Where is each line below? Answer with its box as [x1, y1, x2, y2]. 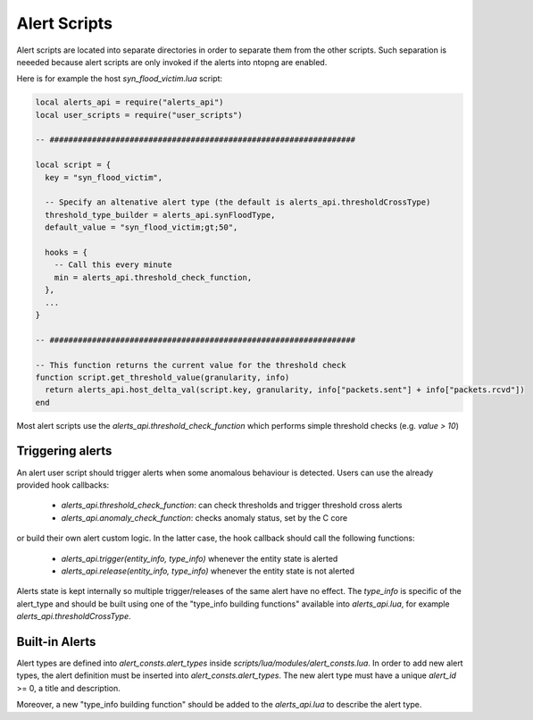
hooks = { [45, 247, 88, 257]
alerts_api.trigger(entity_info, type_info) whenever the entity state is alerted [61, 553, 338, 564]
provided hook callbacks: [16, 479, 110, 490]
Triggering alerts [16, 443, 112, 459]
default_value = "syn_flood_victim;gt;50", [45, 222, 238, 232]
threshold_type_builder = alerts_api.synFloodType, [45, 210, 276, 220]
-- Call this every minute [54, 260, 173, 270]
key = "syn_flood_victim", [45, 172, 163, 182]
